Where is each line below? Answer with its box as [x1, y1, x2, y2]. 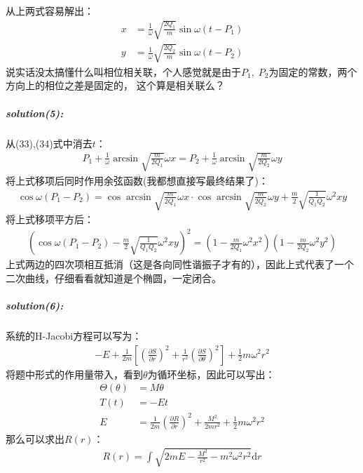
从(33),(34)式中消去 [6, 135, 93, 150]
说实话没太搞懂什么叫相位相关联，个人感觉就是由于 [6, 64, 241, 79]
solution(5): [6, 105, 64, 120]
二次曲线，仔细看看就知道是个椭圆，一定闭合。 [6, 270, 221, 285]
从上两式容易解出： [6, 4, 94, 18]
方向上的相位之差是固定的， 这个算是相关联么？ [6, 78, 225, 93]
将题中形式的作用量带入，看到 [6, 366, 143, 381]
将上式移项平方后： [6, 212, 94, 227]
